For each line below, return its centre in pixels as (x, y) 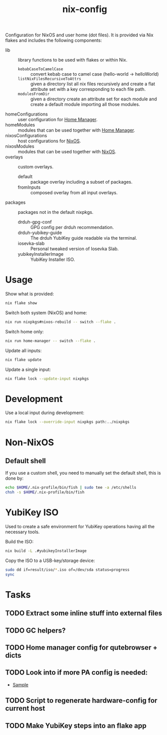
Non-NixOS (30, 442)
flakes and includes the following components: (54, 40)
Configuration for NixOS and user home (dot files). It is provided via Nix (79, 35)
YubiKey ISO (32, 513)
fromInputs (29, 187)
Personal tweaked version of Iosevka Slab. (75, 249)
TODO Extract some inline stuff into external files (84, 613)
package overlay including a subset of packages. (81, 182)
